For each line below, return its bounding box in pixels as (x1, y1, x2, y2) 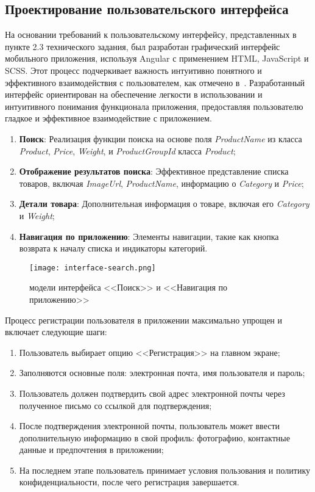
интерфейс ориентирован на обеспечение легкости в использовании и (5, 88, 263, 101)
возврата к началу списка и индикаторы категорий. (19, 242, 208, 255)
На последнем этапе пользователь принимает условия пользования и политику (19, 463, 311, 476)
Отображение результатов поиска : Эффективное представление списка (19, 165, 289, 178)
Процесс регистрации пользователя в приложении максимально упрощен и (5, 313, 283, 326)
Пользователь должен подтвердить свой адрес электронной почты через (19, 386, 285, 399)
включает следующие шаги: (5, 325, 107, 338)
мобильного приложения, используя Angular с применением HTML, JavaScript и (5, 52, 309, 65)
